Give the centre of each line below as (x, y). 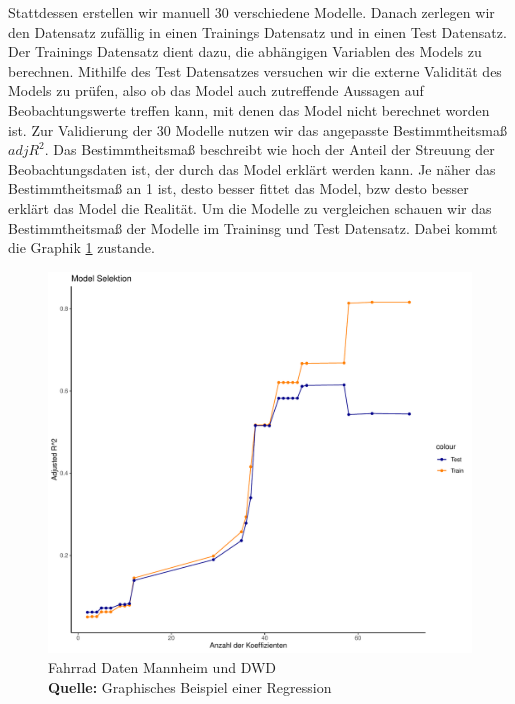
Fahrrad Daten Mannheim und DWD (162, 667)
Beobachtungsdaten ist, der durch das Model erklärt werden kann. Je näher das (252, 168)
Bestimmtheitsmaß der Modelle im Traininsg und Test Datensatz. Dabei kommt (253, 227)
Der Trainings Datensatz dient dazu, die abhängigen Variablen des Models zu (245, 51)
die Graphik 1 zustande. (81, 247)
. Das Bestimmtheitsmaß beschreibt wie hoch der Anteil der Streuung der (269, 149)
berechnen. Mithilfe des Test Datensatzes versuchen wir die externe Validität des (255, 70)
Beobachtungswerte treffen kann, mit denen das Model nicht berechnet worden (249, 109)
